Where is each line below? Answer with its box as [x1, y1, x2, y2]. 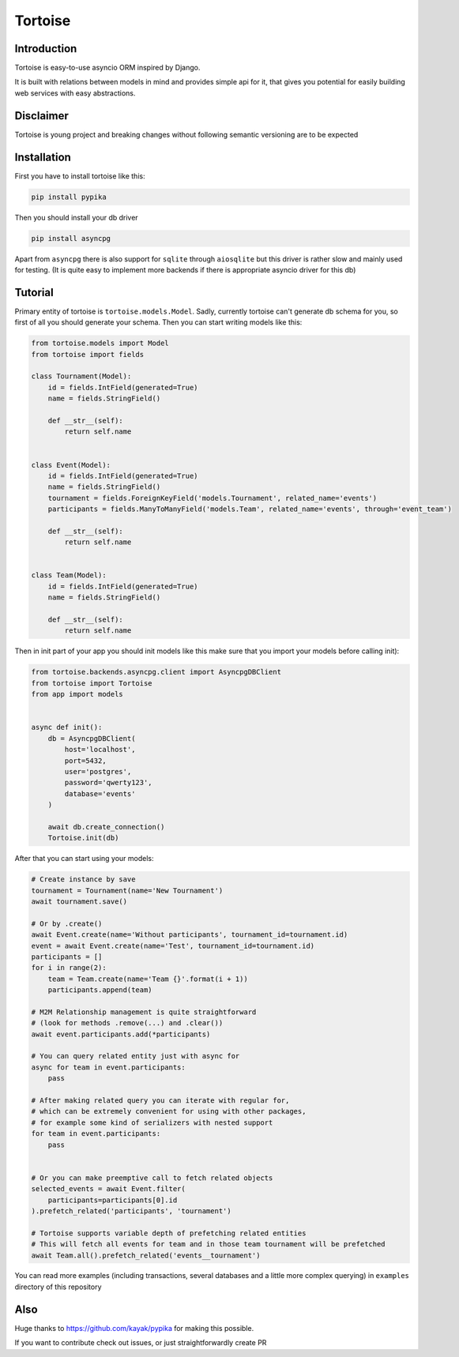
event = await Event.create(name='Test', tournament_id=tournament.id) [31, 941, 315, 950]
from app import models [31, 690, 124, 699]
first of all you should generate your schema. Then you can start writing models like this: [14, 318, 303, 327]
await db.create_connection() [47, 822, 165, 831]
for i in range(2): [31, 964, 107, 972]
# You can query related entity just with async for [31, 1051, 240, 1061]
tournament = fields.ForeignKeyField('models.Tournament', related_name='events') [47, 494, 378, 502]
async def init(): [31, 723, 103, 732]
